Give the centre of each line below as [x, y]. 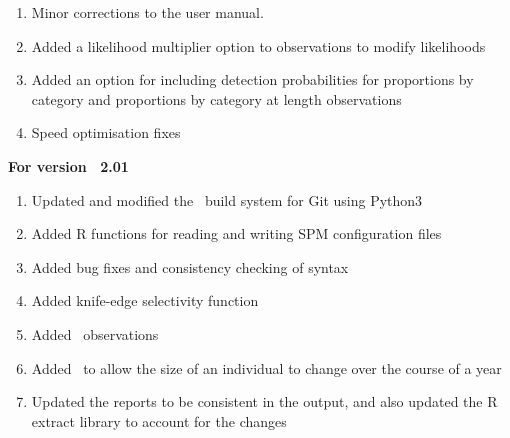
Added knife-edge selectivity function [145, 300]
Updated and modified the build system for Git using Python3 [227, 199]
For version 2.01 [68, 165]
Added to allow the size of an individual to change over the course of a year [266, 367]
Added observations [95, 333]
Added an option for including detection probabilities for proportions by [252, 79]
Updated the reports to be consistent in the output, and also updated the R [264, 401]
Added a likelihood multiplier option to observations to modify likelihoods [258, 45]
